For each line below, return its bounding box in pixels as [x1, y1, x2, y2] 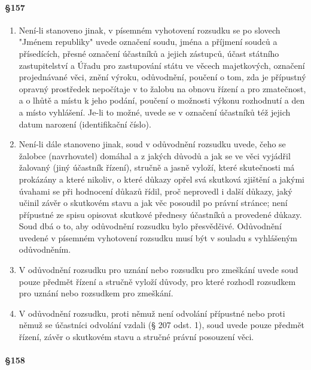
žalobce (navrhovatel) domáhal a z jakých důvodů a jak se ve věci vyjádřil [19, 149, 291, 162]
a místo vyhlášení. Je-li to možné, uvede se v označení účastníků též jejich [19, 105, 291, 118]
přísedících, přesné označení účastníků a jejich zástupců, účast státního [19, 47, 279, 59]
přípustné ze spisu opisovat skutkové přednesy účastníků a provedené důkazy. [19, 208, 302, 220]
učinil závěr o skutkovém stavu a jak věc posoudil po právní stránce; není [19, 196, 288, 209]
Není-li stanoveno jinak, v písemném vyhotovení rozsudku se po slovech [19, 23, 280, 36]
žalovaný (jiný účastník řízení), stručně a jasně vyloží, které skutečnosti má [19, 161, 295, 174]
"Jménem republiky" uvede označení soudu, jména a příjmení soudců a [19, 35, 278, 48]
